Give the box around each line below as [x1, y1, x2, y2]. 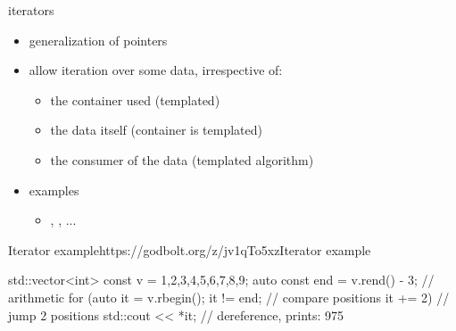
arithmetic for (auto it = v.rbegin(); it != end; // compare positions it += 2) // [8, 287, 450, 306]
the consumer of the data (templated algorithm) [50, 150, 314, 169]
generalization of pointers [29, 30, 168, 49]
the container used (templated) [50, 90, 220, 109]
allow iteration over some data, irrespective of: [29, 61, 283, 79]
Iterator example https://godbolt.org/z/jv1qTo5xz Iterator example [8, 240, 371, 259]
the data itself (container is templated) [50, 120, 263, 139]
